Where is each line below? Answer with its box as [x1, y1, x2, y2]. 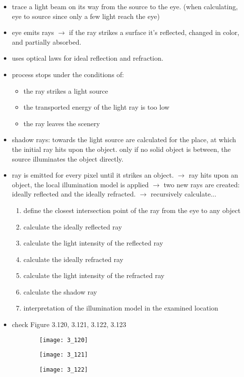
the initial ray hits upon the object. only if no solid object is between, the [12, 144, 231, 154]
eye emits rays [12, 27, 54, 37]
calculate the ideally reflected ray [23, 221, 122, 231]
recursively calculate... [150, 189, 216, 199]
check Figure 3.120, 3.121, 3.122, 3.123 [12, 319, 126, 329]
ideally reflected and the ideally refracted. [12, 189, 136, 199]
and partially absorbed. [12, 36, 81, 47]
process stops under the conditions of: [12, 69, 124, 79]
